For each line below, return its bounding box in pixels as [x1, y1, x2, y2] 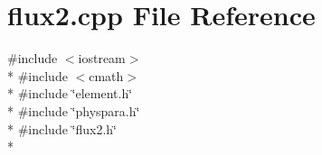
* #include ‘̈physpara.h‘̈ [7, 101, 140, 120]
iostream [78, 49, 126, 68]
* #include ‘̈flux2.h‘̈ [7, 119, 117, 138]
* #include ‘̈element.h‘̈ [7, 84, 133, 103]
